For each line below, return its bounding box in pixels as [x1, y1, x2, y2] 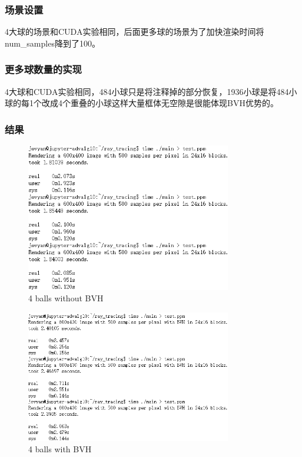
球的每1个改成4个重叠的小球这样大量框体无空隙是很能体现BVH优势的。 [5, 97, 278, 109]
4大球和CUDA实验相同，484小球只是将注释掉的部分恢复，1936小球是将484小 [5, 85, 297, 97]
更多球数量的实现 [5, 62, 82, 77]
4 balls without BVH [28, 292, 104, 304]
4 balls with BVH [28, 443, 92, 455]
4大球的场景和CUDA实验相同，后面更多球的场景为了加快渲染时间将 [5, 25, 264, 38]
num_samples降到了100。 [5, 37, 100, 49]
